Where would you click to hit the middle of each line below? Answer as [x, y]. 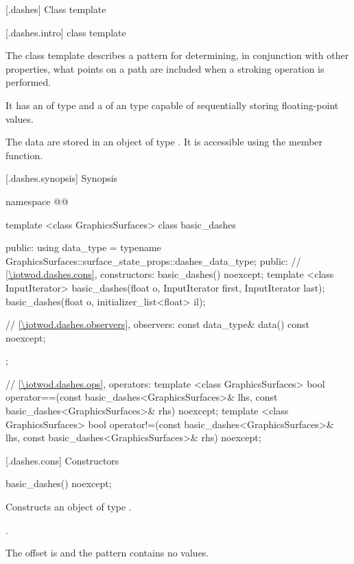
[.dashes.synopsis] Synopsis [62, 178]
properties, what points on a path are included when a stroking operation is [165, 68]
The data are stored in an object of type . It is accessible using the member [164, 142]
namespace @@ [37, 201]
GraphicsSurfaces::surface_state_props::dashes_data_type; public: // [153, 260]
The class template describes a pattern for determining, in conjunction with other [177, 55]
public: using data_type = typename [83, 247]
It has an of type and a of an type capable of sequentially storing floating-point [172, 105]
